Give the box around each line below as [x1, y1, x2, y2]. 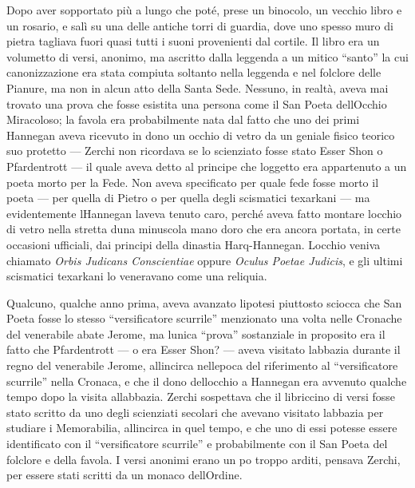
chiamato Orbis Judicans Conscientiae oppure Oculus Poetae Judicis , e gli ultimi [6, 252, 403, 268]
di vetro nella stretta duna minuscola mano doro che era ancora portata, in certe [6, 220, 401, 237]
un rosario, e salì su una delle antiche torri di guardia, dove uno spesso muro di [6, 17, 393, 34]
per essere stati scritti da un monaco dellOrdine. [6, 466, 243, 483]
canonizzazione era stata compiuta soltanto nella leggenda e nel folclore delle [6, 64, 381, 81]
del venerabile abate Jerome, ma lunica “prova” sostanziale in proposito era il [6, 325, 385, 342]
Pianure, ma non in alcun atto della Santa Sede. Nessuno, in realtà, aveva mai [6, 79, 389, 96]
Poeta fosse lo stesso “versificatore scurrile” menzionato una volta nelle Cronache [6, 310, 402, 327]
